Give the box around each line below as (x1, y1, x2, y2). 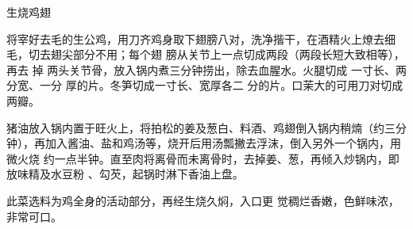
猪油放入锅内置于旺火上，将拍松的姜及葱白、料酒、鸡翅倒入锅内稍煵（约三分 (6, 119, 407, 135)
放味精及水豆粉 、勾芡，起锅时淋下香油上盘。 (6, 166, 244, 182)
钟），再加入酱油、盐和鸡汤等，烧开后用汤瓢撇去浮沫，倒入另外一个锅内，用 (6, 135, 401, 151)
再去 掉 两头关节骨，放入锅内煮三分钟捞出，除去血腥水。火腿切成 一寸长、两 (6, 61, 407, 78)
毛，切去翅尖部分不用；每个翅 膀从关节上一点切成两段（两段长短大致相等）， (6, 46, 405, 63)
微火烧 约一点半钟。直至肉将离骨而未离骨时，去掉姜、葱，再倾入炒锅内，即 (6, 150, 399, 166)
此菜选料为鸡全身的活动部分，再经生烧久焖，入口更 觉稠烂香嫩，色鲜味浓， (6, 192, 399, 208)
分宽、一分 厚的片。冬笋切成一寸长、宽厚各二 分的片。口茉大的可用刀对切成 (6, 77, 403, 94)
